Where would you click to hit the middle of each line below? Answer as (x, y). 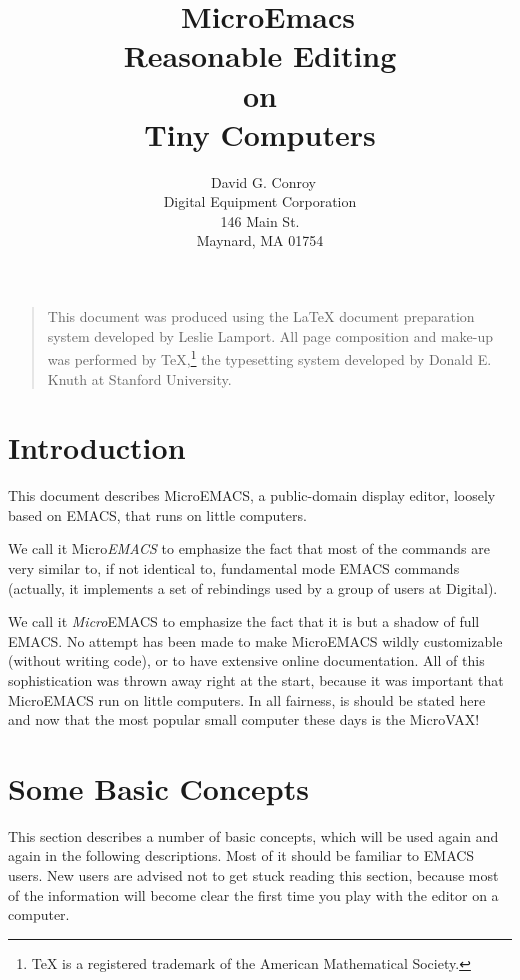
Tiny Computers (260, 133)
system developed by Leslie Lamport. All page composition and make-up (270, 335)
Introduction (97, 447)
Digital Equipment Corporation (260, 201)
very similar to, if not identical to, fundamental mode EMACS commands (234, 568)
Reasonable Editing (260, 55)
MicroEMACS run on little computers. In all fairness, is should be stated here (247, 699)
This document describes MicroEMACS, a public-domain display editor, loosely (252, 495)
